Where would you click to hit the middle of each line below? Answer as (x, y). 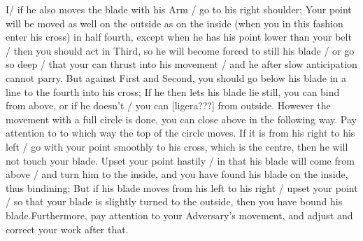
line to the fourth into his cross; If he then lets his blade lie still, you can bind (173, 91)
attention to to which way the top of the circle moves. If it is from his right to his (180, 133)
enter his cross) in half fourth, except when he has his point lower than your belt (179, 37)
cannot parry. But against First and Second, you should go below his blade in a (176, 77)
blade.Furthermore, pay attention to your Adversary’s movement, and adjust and (179, 215)
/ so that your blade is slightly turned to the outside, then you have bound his (174, 201)
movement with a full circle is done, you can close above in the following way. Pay (181, 119)
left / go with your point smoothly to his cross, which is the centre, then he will (177, 146)
